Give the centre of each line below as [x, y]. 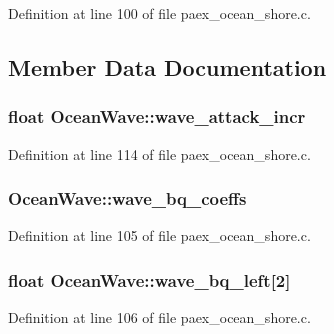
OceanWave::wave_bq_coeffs [127, 198]
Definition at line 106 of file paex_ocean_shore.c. [159, 317]
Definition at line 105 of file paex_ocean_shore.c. [159, 235]
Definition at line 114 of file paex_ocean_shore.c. [159, 153]
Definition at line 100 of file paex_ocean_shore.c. [159, 13]
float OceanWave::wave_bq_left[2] [149, 279]
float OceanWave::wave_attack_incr [157, 116]
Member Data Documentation [167, 66]
